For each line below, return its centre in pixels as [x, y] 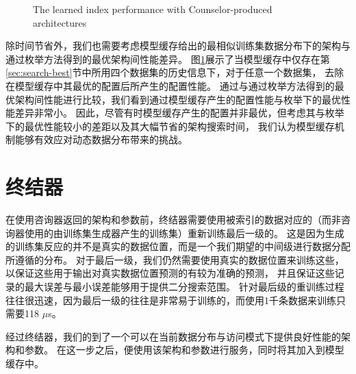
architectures [60, 22]
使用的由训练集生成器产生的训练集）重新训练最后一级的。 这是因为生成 [184, 233]
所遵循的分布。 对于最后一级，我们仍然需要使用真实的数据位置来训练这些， [175, 259]
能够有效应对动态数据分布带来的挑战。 [101, 139]
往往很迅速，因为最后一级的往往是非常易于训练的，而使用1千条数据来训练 [171, 300]
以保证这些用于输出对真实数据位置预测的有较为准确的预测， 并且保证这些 [170, 273]
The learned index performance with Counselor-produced [153, 9]
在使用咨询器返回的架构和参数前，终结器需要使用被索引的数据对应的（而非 [173, 220]
